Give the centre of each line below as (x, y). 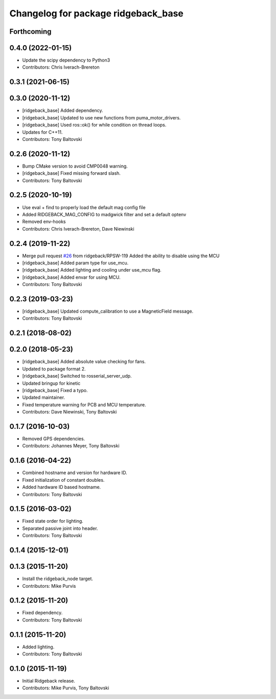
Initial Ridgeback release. (49, 681)
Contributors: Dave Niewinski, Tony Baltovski (70, 412)
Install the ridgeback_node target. (58, 579)
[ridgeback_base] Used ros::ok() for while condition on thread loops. (94, 125)
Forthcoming (30, 32)
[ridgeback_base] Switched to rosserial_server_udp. (77, 376)
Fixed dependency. (42, 613)
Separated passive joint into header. (60, 528)
